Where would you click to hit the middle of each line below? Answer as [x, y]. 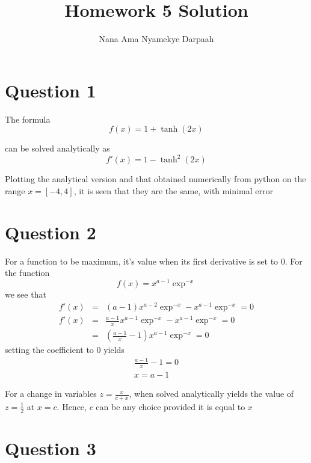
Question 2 [51, 232]
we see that [26, 294]
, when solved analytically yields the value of [211, 394]
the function [27, 273]
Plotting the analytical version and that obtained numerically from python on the [155, 179]
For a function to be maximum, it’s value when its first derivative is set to [142, 261]
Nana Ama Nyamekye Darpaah [156, 39]
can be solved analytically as [57, 148]
